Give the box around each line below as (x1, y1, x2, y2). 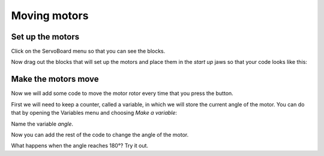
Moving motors (11, 9, 89, 22)
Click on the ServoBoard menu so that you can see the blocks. (11, 48, 166, 55)
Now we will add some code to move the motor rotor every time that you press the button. (11, 90, 233, 97)
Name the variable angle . (11, 120, 74, 127)
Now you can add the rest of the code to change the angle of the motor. (11, 131, 189, 138)
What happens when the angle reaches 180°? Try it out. (11, 142, 149, 149)
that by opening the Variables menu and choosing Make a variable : (11, 109, 177, 117)
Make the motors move (11, 74, 99, 84)
